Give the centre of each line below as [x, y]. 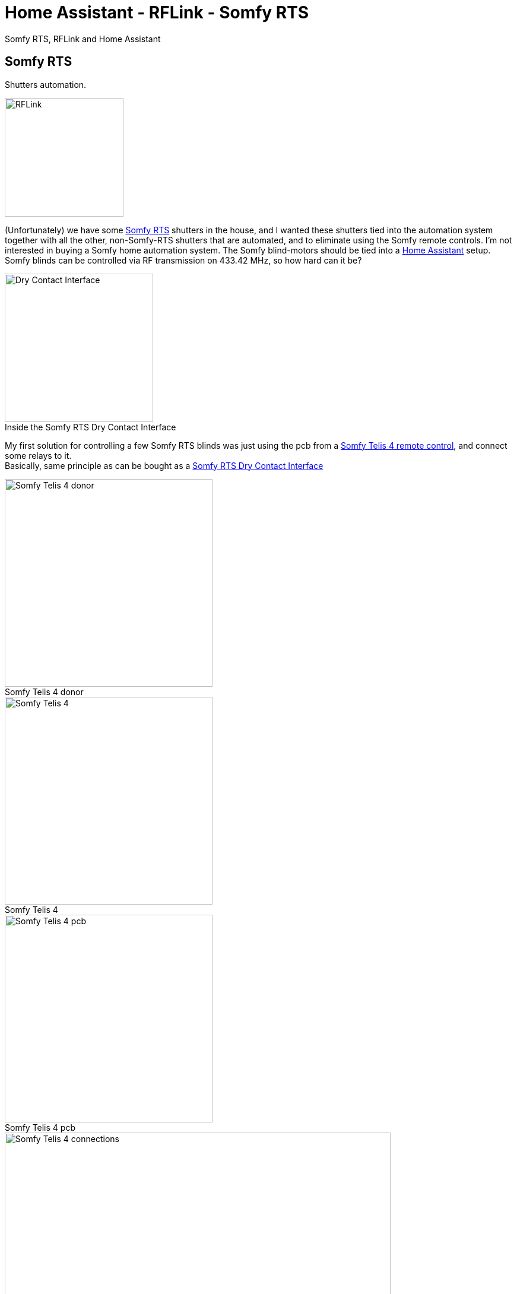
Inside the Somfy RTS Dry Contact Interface [91, 427]
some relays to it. [38, 455]
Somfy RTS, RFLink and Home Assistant [83, 39]
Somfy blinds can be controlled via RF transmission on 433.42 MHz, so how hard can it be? [183, 260]
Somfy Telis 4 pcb [40, 1127]
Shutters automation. [46, 84]
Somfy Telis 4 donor [44, 692]
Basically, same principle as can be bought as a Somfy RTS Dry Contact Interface [164, 465]
